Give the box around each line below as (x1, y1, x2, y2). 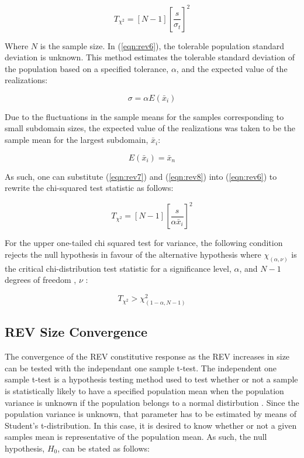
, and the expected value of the (176, 62, 288, 74)
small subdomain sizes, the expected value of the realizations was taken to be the (5, 122, 296, 134)
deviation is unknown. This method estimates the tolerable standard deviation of (5, 51, 295, 63)
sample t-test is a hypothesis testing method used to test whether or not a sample (5, 373, 298, 385)
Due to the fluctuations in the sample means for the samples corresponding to (5, 110, 284, 122)
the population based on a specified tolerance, (5, 62, 169, 74)
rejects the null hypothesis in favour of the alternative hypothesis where (5, 248, 261, 260)
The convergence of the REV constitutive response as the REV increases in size (5, 350, 290, 363)
